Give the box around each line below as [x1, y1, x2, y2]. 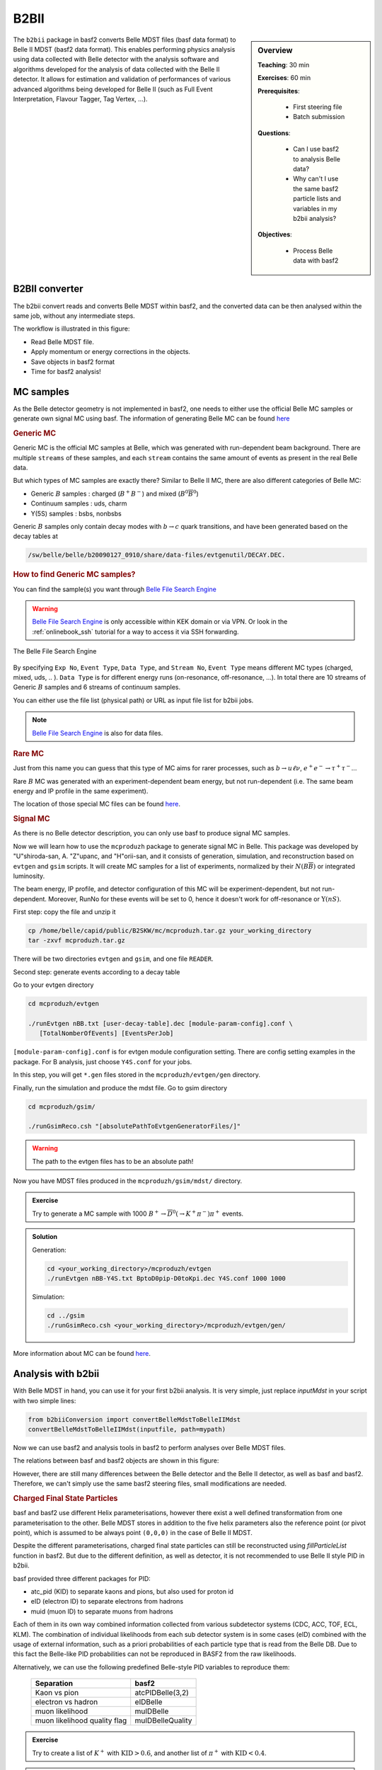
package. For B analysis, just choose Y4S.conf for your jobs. [13, 1057, 192, 1066]
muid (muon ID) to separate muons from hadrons [30, 1607, 173, 1616]
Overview [257, 45, 293, 55]
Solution [32, 1233, 58, 1241]
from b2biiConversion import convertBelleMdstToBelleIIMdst [28, 1415, 241, 1423]
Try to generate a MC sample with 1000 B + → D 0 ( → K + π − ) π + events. [32, 1209, 244, 1218]
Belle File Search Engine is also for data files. [32, 729, 163, 737]
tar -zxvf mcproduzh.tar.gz [28, 937, 125, 944]
